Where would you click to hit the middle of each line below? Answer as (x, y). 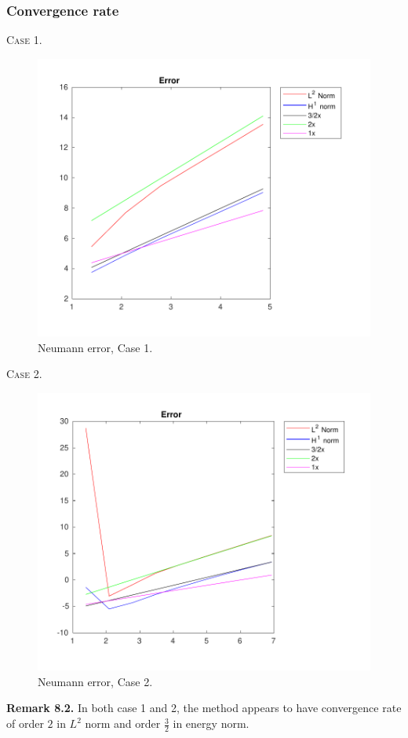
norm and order (123, 723)
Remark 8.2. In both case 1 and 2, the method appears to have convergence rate (204, 708)
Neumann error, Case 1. (95, 347)
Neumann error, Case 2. (95, 681)
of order (25, 723)
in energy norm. (211, 723)
